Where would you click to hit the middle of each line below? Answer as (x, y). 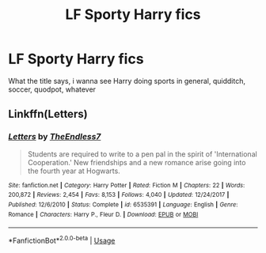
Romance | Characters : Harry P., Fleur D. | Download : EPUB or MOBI (103, 214)
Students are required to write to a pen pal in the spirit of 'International (142, 154)
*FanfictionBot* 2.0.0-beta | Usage (62, 240)
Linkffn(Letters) (48, 114)
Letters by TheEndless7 (55, 137)
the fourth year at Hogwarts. (74, 171)
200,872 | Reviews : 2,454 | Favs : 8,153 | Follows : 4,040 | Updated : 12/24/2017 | (119, 195)
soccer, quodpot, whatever (52, 89)
